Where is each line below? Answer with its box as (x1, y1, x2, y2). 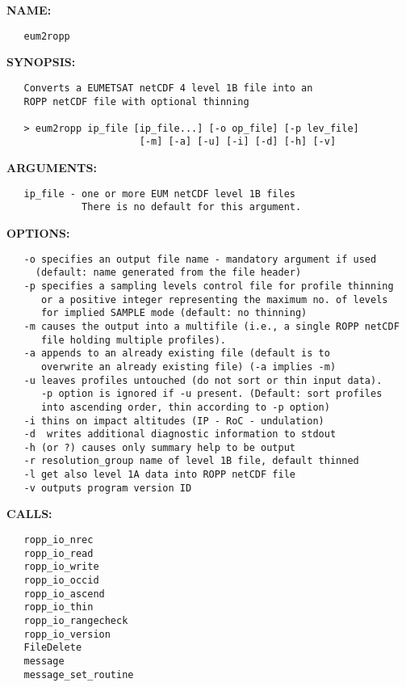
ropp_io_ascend (23, 588, 105, 600)
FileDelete (23, 642, 82, 654)
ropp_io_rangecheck (23, 614, 128, 626)
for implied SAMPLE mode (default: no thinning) (40, 307, 308, 319)
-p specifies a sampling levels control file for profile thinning (23, 280, 394, 292)
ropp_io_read (23, 547, 94, 559)
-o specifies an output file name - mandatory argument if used (23, 253, 377, 265)
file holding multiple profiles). (40, 334, 227, 346)
